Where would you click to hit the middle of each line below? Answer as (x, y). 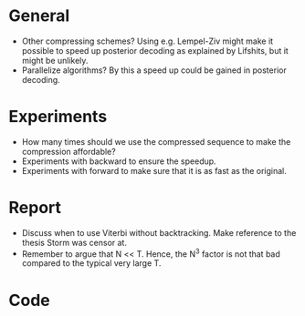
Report (35, 208)
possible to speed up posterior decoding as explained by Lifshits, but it (155, 50)
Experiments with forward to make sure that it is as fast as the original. (154, 170)
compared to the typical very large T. (91, 263)
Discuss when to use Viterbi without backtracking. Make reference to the (159, 232)
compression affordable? (68, 151)
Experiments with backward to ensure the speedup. (119, 161)
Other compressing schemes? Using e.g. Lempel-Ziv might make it (147, 41)
